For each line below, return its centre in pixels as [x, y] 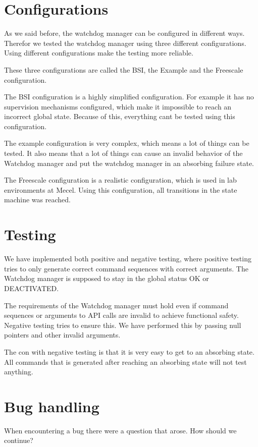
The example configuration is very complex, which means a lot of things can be [127, 143]
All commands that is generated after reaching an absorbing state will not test [125, 361]
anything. [19, 372]
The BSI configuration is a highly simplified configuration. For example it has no [129, 97]
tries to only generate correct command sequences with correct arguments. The [126, 268]
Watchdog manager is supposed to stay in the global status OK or [107, 278]
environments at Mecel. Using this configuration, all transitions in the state [121, 189]
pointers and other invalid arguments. [62, 335]
